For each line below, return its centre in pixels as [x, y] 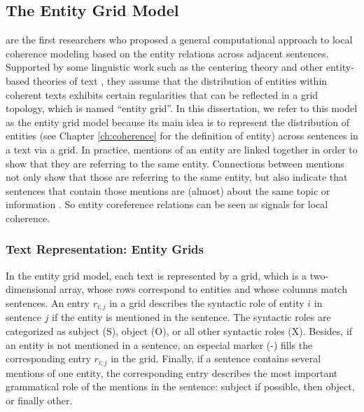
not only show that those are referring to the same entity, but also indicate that [177, 177]
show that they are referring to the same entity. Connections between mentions [175, 163]
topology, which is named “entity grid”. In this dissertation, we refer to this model [182, 108]
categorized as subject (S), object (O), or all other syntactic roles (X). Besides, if [179, 330]
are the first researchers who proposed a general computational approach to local [179, 40]
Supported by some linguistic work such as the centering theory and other [164, 67]
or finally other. [39, 400]
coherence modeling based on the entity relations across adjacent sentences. [167, 53]
